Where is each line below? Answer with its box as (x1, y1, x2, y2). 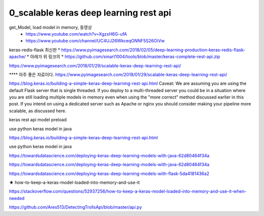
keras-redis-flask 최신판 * (9, 47, 61, 53)
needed (9, 195, 24, 201)
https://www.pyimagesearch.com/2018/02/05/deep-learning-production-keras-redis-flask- (61, 47, 245, 53)
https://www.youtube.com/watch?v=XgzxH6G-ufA (25, 31, 127, 37)
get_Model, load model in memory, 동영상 (9, 24, 92, 30)
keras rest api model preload (9, 117, 67, 123)
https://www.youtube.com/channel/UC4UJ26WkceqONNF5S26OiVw (25, 38, 165, 44)
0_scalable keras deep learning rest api (9, 7, 171, 18)
